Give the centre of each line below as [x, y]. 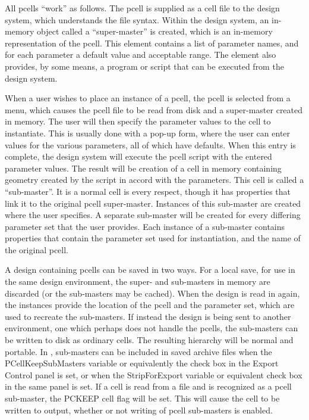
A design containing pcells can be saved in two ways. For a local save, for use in [150, 270]
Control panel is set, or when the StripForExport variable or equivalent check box [154, 374]
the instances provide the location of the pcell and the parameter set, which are [150, 305]
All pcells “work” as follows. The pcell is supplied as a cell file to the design [142, 8]
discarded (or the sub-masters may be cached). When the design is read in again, [152, 293]
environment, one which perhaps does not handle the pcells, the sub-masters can [152, 328]
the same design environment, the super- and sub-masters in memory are [138, 281]
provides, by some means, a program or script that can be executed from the [144, 66]
